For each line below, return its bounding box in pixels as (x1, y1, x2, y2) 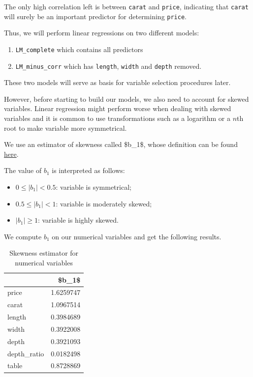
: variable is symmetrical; (56, 181, 131, 192)
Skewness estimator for (9, 248, 79, 258)
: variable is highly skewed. (37, 215, 119, 225)
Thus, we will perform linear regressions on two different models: (4, 28, 199, 38)
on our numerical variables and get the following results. (52, 231, 221, 241)
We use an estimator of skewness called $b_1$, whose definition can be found (4, 139, 238, 149)
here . (4, 148, 19, 159)
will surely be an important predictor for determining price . (4, 11, 187, 21)
